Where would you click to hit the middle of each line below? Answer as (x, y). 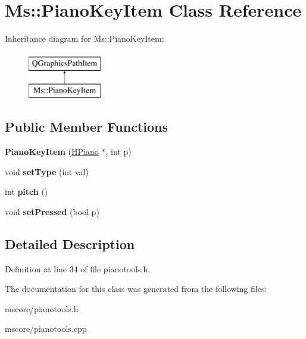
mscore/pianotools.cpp (46, 329)
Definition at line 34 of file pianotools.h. (78, 268)
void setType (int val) (47, 171)
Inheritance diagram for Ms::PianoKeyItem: (85, 38)
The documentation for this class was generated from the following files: (136, 289)
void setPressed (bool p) (52, 211)
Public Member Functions (86, 127)
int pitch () (26, 192)
